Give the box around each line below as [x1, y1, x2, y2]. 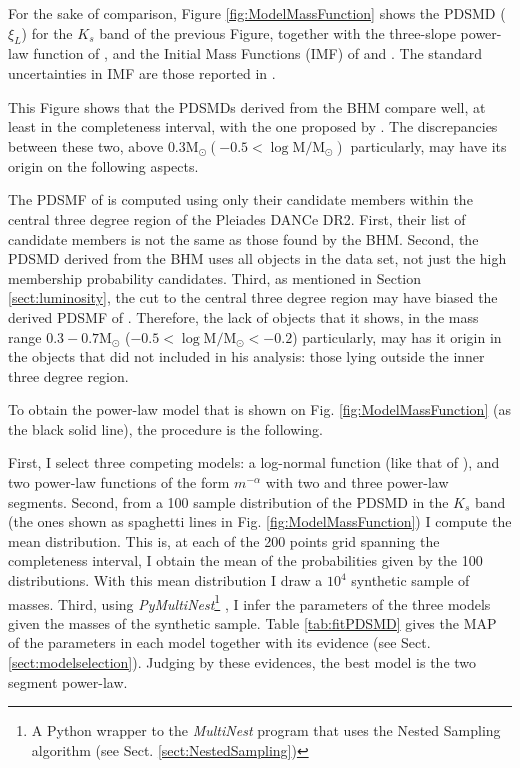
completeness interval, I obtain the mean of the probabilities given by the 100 [8, 550, 483, 571]
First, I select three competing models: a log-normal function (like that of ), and [8, 452, 500, 473]
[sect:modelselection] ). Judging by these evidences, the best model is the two [8, 652, 477, 673]
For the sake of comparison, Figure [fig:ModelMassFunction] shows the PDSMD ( [8, 3, 506, 23]
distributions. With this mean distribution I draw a [8, 570, 323, 591]
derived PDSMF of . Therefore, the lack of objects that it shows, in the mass [8, 306, 479, 327]
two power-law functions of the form [8, 472, 230, 493]
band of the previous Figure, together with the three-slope [99, 22, 456, 43]
